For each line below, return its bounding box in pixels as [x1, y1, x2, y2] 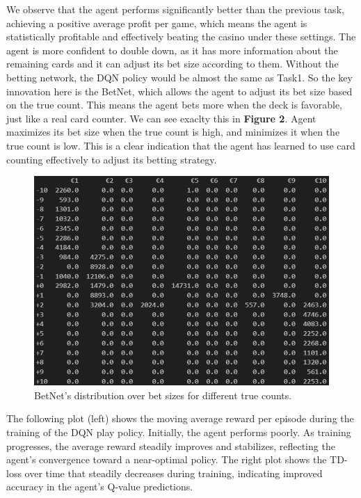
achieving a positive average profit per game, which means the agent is [6, 15, 307, 30]
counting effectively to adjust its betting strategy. [6, 152, 217, 166]
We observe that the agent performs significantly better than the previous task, [6, 2, 344, 16]
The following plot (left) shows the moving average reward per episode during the [6, 411, 354, 426]
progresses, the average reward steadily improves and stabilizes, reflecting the [6, 438, 335, 453]
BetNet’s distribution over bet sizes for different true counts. [34, 387, 292, 402]
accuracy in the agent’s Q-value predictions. [6, 479, 193, 494]
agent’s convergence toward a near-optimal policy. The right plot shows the [6, 452, 327, 467]
